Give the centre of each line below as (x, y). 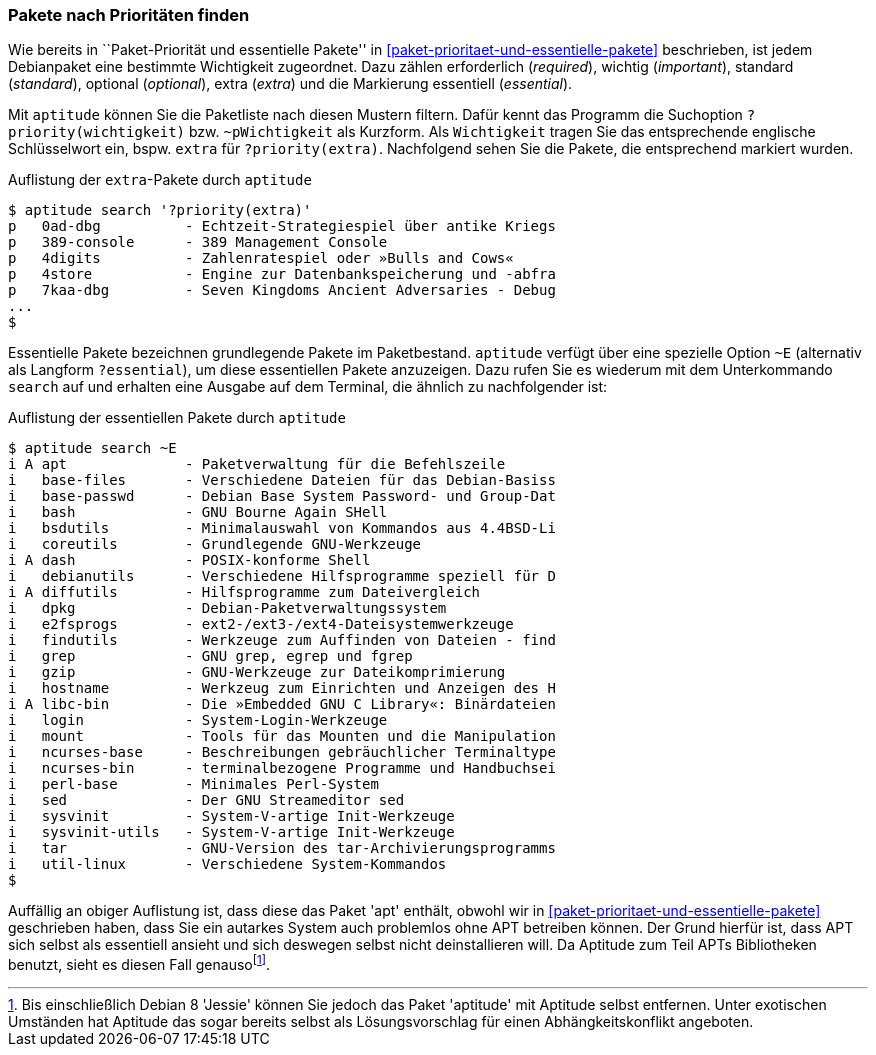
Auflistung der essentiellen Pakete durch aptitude (177, 418)
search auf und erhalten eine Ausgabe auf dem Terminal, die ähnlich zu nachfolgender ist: (308, 387)
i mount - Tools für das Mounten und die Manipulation (282, 736)
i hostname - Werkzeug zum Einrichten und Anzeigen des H (282, 688)
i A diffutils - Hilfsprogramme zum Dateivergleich (244, 592)
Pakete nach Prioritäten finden (129, 15)
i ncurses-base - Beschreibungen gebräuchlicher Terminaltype (282, 752)
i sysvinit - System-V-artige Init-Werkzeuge (231, 816)
